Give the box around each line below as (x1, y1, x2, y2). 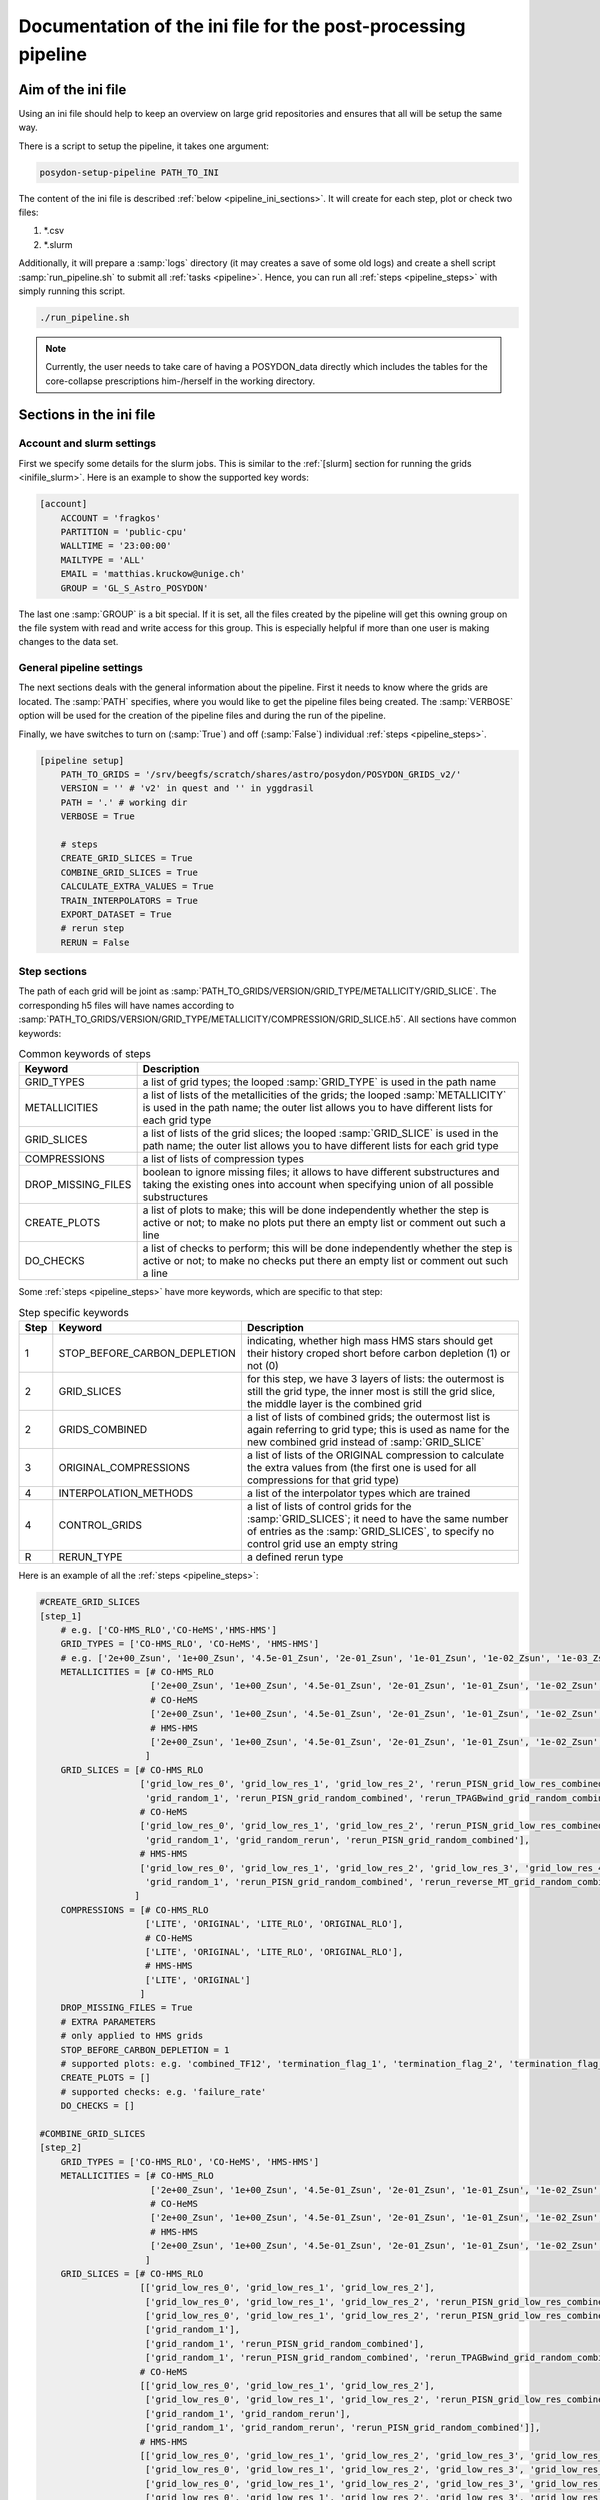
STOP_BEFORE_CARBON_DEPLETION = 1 (60, 2044, 230, 2055)
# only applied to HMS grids (60, 2030, 204, 2042)
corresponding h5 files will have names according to (18, 999, 235, 1011)
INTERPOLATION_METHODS (58, 1486, 194, 1500)
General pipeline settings (18, 661, 144, 675)
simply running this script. (18, 285, 126, 297)
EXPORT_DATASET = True (60, 908, 172, 920)
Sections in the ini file (18, 406, 156, 423)
